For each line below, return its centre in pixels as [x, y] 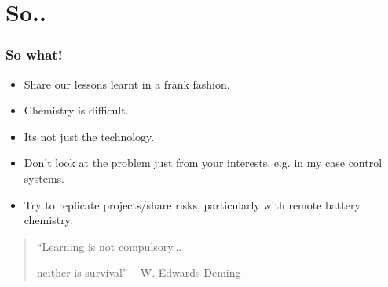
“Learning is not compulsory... [109, 246]
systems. [44, 178]
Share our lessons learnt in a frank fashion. [127, 84]
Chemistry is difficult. [76, 110]
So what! [34, 54]
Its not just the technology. [89, 136]
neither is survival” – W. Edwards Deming [139, 272]
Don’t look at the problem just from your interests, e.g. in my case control [203, 163]
